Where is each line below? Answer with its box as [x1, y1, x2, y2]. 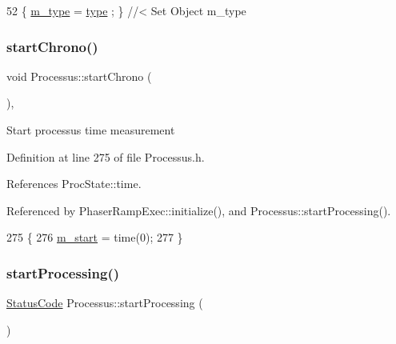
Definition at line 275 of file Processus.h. [6, 148, 205, 165]
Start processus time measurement [6, 122, 175, 138]
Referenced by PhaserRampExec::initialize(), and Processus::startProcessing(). [6, 202, 391, 218]
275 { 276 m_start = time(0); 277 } [6, 229, 183, 246]
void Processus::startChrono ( [6, 67, 152, 84]
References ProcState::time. [6, 175, 142, 192]
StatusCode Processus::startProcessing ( [6, 294, 203, 311]
